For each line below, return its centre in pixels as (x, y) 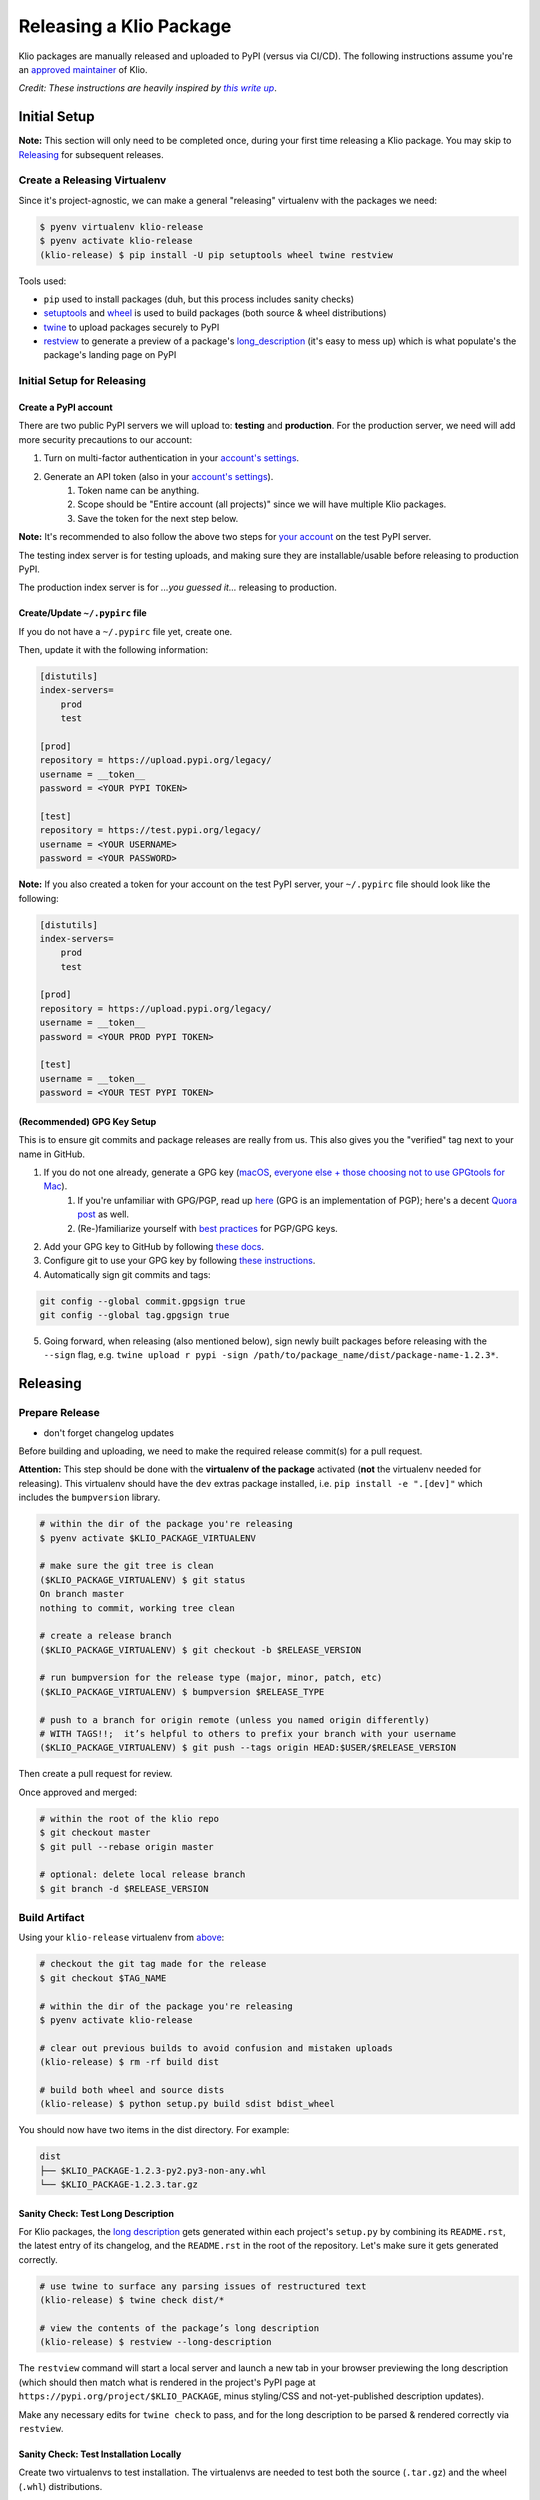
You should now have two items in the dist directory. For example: (154, 2130)
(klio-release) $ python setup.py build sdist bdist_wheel (187, 2104)
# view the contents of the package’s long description (179, 2328)
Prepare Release (59, 1413)
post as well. (103, 1214)
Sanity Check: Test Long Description (96, 2213)
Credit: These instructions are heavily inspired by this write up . (147, 88)
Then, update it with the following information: (113, 650)
